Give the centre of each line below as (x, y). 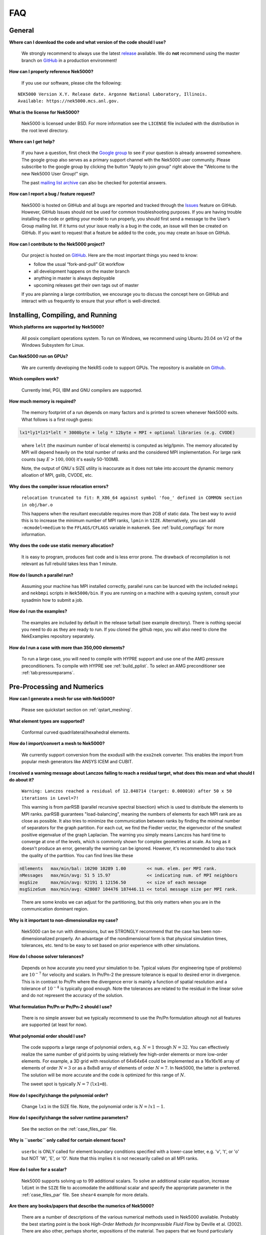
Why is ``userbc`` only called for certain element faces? (67, 1140)
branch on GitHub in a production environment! (69, 60)
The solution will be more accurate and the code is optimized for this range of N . (103, 1075)
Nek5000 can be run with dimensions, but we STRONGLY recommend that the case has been (116, 932)
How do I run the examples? (38, 611)
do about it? (22, 780)
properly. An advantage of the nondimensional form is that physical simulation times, (141, 938)
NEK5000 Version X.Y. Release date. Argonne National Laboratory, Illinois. (113, 94)
